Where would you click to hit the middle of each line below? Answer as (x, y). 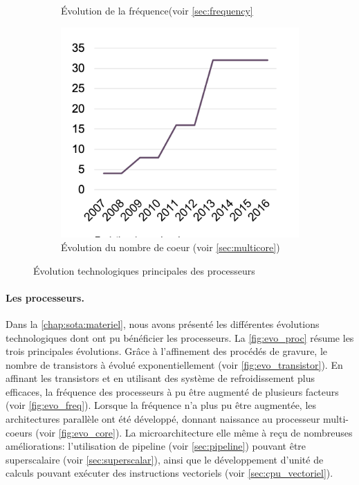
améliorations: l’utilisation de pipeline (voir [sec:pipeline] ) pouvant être (156, 446)
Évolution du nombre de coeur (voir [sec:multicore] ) (171, 247)
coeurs (19, 432)
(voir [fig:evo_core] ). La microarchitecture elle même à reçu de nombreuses (194, 432)
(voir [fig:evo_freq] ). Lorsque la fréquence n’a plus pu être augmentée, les (161, 405)
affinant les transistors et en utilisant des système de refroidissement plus (160, 378)
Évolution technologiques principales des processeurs (144, 270)
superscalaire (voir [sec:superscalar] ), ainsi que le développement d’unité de (165, 459)
